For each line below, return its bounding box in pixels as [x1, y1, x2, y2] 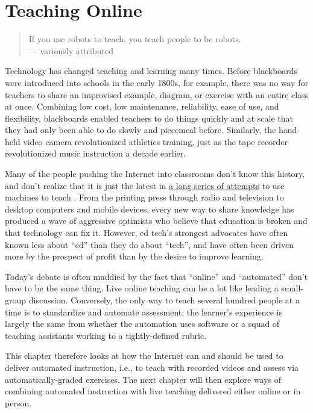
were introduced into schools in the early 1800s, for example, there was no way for [5, 76, 308, 88]
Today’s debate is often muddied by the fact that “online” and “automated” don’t [5, 270, 308, 282]
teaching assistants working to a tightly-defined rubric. [5, 329, 207, 341]
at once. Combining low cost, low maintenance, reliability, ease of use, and [5, 100, 279, 113]
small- [281, 282, 303, 294]
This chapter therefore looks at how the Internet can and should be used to [5, 349, 283, 362]
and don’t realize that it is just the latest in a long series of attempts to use [5, 179, 285, 191]
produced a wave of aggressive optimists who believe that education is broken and [5, 214, 308, 227]
